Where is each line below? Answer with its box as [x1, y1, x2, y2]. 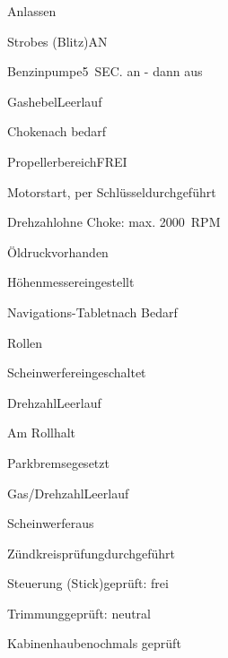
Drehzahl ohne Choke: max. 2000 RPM [7, 212, 221, 231]
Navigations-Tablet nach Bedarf [7, 302, 178, 321]
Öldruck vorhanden [7, 242, 109, 261]
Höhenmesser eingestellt [7, 273, 135, 291]
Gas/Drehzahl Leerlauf [7, 483, 129, 502]
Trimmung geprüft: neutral [7, 603, 151, 622]
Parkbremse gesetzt [7, 453, 110, 472]
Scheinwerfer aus [7, 514, 94, 532]
